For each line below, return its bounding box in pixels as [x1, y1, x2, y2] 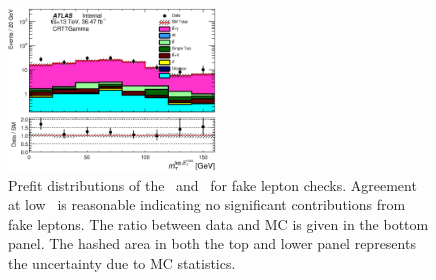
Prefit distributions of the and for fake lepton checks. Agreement [8, 174, 417, 195]
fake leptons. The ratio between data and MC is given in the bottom [8, 213, 429, 234]
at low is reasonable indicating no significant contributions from [8, 194, 406, 215]
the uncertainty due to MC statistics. [8, 253, 236, 274]
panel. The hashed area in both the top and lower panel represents [8, 233, 416, 254]
